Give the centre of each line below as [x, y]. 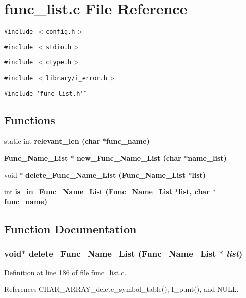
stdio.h [59, 47]
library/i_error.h [77, 78]
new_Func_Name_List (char [129, 158]
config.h [60, 32]
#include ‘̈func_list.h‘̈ [44, 93]
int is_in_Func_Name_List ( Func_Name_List [88, 192]
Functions [30, 120]
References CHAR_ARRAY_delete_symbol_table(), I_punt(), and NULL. [121, 289]
